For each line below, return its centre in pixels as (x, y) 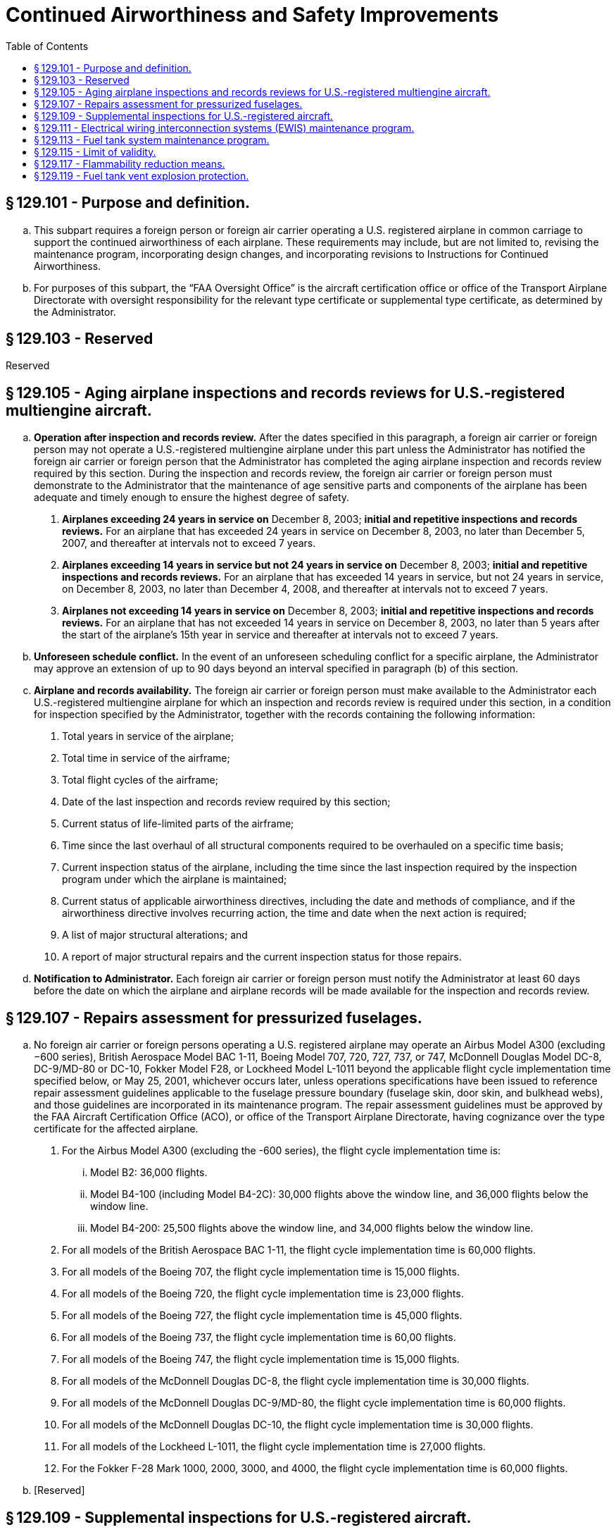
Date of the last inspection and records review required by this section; (226, 802)
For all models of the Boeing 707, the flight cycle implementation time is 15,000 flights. (261, 1272)
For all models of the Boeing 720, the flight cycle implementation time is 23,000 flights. (263, 1294)
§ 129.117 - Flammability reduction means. (130, 163)
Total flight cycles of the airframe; (140, 780)
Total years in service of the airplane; (148, 736)
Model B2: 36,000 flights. (149, 1173)
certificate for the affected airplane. (116, 1129)
